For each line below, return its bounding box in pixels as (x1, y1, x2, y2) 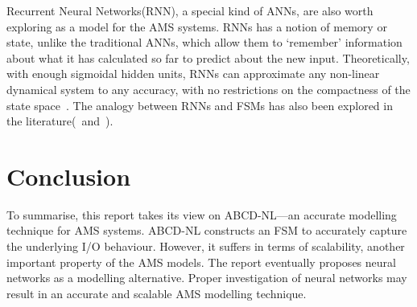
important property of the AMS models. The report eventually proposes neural (6, 253, 396, 270)
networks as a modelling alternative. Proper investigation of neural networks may (6, 269, 407, 286)
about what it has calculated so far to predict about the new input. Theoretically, (6, 49, 410, 66)
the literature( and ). (6, 113, 114, 129)
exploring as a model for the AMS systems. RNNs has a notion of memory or (6, 18, 387, 35)
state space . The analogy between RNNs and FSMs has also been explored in (6, 96, 393, 113)
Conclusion (6, 159, 131, 192)
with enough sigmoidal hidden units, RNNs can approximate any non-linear (6, 65, 380, 82)
